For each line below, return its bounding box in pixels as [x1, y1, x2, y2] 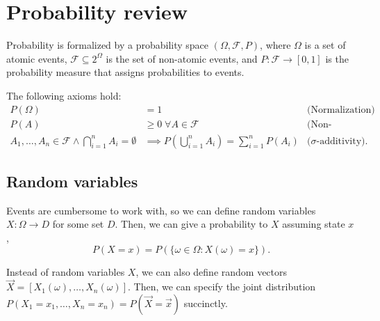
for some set [52, 217, 104, 231]
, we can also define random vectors [135, 264, 288, 279]
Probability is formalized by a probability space [6, 38, 209, 52]
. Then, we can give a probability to [115, 217, 268, 231]
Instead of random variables [6, 264, 125, 279]
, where [260, 38, 291, 52]
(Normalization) [307, 104, 375, 115]
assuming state [282, 217, 345, 231]
